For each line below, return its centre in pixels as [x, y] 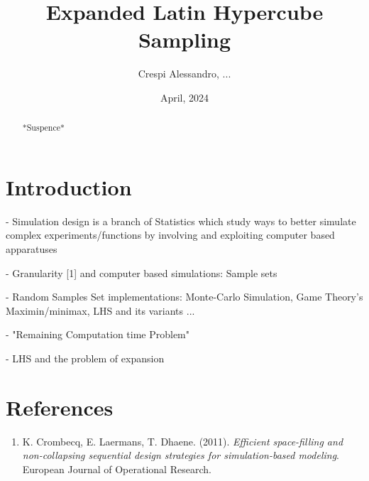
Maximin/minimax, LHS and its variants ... [100, 310]
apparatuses [32, 249]
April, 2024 [184, 97]
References [60, 407]
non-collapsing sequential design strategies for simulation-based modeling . [181, 455]
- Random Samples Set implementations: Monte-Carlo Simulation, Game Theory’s [184, 297]
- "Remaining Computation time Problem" [98, 334]
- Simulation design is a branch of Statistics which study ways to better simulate [181, 221]
